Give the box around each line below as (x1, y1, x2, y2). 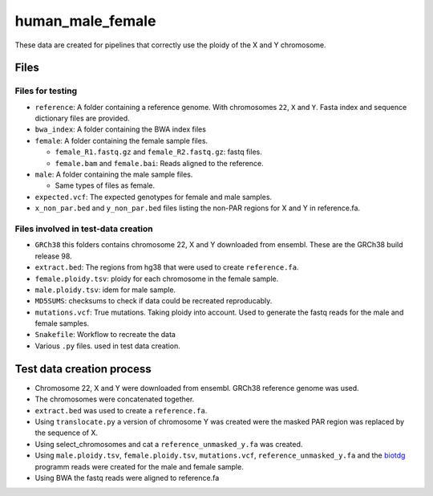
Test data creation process (14, 362, 152, 376)
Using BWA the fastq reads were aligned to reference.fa (34, 473, 220, 482)
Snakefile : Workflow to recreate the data (34, 330, 176, 339)
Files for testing (14, 85, 78, 96)
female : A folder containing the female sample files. (34, 136, 208, 145)
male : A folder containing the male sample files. (34, 169, 193, 180)
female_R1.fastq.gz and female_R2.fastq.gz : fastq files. (55, 147, 262, 157)
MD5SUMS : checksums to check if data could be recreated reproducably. (34, 296, 273, 306)
